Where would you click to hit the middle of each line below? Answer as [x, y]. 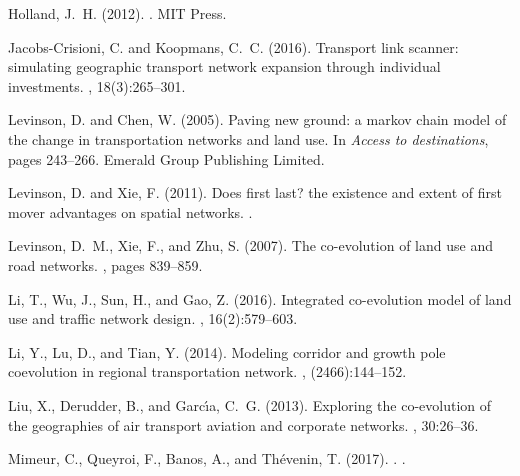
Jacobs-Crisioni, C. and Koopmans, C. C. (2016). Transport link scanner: [233, 46]
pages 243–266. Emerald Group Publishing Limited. [166, 158]
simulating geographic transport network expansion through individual [224, 66]
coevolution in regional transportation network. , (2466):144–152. [207, 371]
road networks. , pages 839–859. [105, 264]
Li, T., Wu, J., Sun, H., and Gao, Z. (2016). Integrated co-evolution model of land [260, 298]
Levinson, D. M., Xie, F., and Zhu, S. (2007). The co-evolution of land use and [250, 245]
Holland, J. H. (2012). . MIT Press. [117, 13]
